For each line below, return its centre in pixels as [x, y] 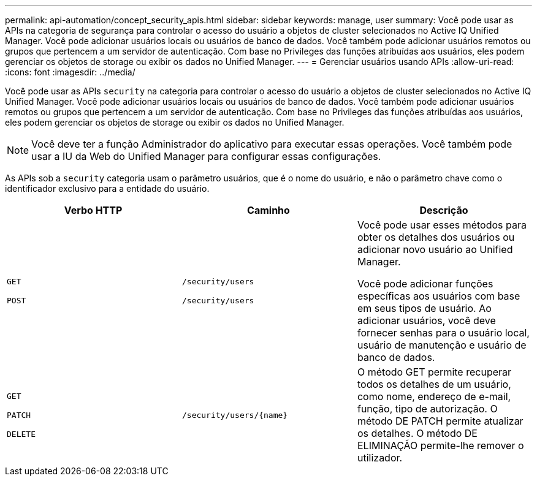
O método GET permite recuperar [434, 372]
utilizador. [380, 458]
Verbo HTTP [93, 210]
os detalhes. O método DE [417, 433]
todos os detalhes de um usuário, [434, 384]
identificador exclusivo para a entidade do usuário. [107, 188]
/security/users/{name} [235, 415]
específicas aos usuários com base [439, 296]
